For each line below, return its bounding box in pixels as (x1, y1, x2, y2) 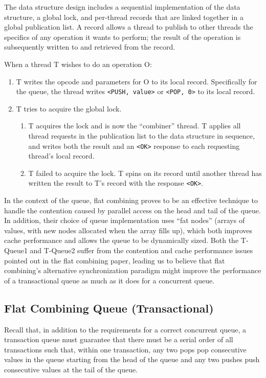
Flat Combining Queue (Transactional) (4, 300, 214, 316)
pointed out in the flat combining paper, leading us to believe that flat (4, 255, 225, 265)
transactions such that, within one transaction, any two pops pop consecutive (4, 344, 247, 354)
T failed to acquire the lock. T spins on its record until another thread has (28, 167, 262, 178)
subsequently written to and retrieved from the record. (4, 41, 175, 52)
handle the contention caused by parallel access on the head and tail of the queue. (4, 205, 261, 215)
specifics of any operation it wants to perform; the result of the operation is (4, 31, 241, 42)
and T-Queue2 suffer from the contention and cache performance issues (30, 245, 253, 256)
